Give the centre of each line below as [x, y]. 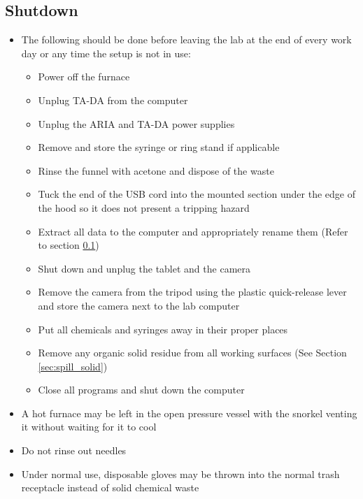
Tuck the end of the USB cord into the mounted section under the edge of [197, 194]
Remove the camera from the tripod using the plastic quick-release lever [192, 292]
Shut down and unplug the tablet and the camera [144, 268]
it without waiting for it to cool [89, 427]
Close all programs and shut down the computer [141, 390]
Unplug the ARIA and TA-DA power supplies [136, 123]
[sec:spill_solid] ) [73, 366]
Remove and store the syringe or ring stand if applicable [159, 147]
